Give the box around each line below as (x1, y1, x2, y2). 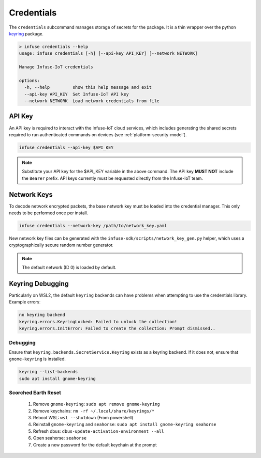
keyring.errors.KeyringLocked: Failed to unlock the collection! (19, 319, 177, 324)
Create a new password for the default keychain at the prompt (33, 442, 157, 448)
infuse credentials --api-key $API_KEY (19, 144, 114, 150)
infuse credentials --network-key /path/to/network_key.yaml (19, 223, 167, 228)
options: (19, 78, 40, 83)
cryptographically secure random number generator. (9, 242, 114, 248)
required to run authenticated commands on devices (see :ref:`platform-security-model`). (9, 131, 187, 138)
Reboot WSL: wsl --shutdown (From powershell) (33, 415, 134, 421)
